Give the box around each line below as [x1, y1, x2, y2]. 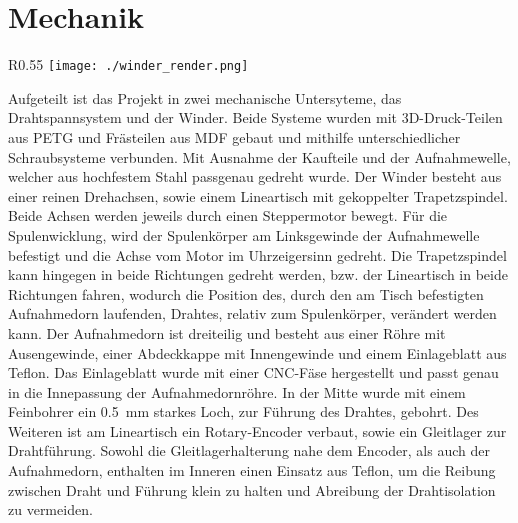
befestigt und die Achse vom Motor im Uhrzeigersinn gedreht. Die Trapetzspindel [8, 244, 507, 265]
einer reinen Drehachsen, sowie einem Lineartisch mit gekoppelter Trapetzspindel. [8, 185, 508, 206]
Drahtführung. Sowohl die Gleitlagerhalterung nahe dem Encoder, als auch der [8, 440, 490, 461]
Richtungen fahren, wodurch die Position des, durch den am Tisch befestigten [8, 283, 484, 304]
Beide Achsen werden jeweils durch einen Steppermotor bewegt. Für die [8, 205, 448, 226]
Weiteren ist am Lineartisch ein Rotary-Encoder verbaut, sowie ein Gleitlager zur [8, 420, 507, 441]
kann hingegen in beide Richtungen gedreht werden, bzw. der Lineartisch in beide [8, 264, 508, 285]
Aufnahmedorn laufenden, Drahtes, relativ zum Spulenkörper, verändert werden [8, 303, 497, 324]
